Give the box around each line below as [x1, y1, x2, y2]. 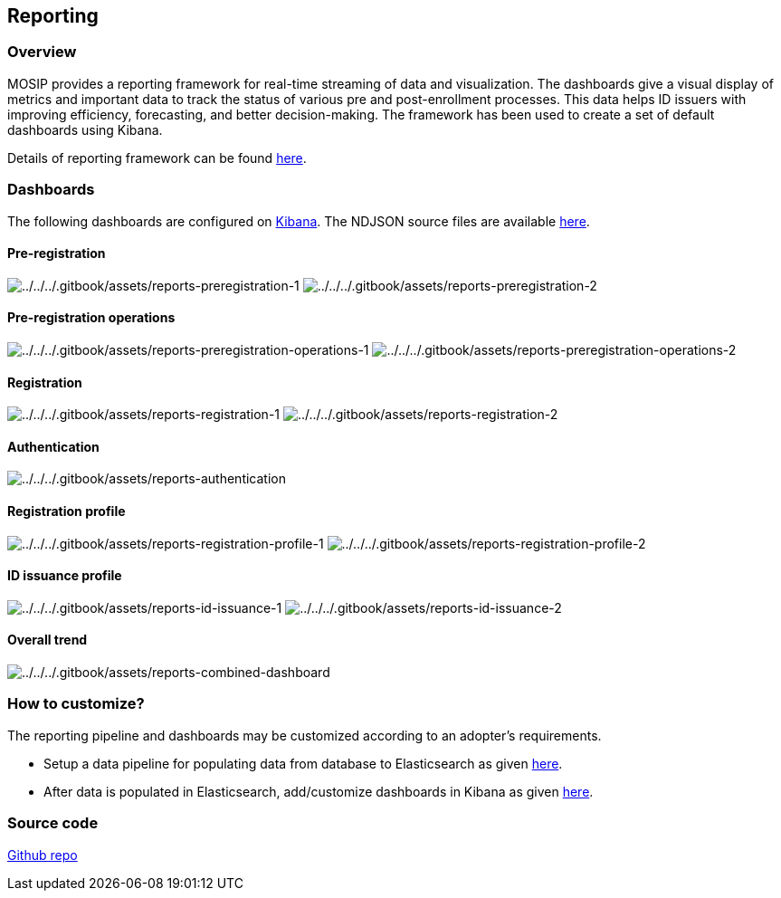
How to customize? [7, 694, 145, 713]
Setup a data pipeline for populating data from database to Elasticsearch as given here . [43, 755, 563, 771]
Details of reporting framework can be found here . [7, 149, 307, 166]
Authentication [7, 438, 100, 454]
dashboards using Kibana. [7, 121, 163, 138]
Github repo [7, 846, 78, 863]
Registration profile [7, 503, 126, 520]
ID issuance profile [7, 568, 122, 584]
